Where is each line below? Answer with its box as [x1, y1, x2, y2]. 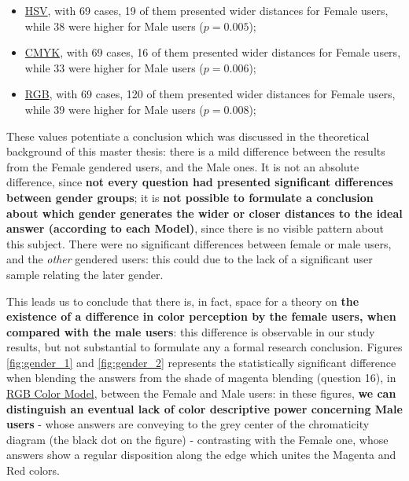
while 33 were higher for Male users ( [24, 59, 204, 75]
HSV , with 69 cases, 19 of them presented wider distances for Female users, [24, 2, 389, 18]
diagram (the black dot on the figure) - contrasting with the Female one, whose [6, 431, 389, 447]
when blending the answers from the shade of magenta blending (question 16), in [6, 369, 396, 386]
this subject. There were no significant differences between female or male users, [6, 235, 392, 252]
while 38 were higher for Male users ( [24, 17, 204, 34]
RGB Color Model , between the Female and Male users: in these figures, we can [6, 385, 396, 402]
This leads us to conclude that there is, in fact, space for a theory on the [6, 292, 359, 309]
